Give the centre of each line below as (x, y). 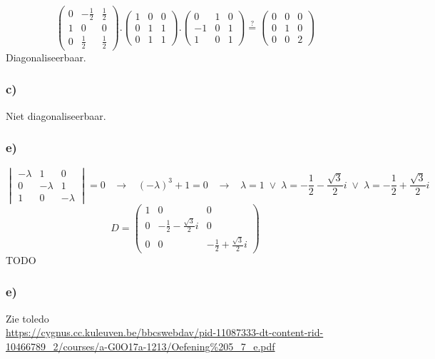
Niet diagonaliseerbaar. (56, 115)
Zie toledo (27, 318)
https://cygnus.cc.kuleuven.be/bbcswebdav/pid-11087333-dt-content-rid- (165, 332)
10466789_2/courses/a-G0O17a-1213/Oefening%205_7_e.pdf (140, 346)
